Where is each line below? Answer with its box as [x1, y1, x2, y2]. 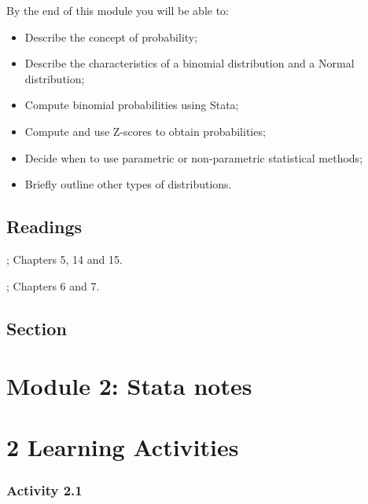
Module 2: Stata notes [6, 370, 252, 402]
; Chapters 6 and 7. [6, 277, 100, 294]
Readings [6, 214, 83, 239]
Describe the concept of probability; [24, 28, 198, 45]
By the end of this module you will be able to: [6, 2, 229, 18]
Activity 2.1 [6, 480, 83, 499]
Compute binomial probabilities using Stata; [24, 97, 239, 113]
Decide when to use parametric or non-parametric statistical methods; [24, 149, 363, 166]
